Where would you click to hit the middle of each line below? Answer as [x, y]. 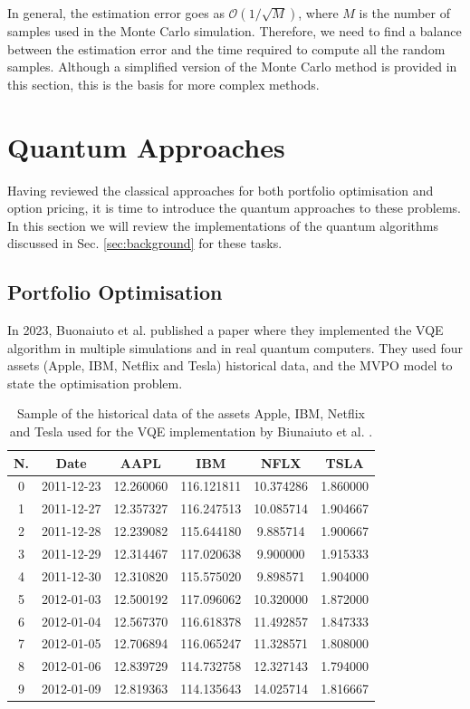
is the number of [404, 13]
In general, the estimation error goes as [116, 13]
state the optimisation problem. [95, 383]
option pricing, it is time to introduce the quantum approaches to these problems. [234, 208]
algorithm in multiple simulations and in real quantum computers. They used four [235, 347]
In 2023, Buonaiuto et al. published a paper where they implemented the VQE [225, 330]
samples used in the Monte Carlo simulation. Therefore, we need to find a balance [235, 31]
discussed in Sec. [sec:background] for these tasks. [145, 243]
